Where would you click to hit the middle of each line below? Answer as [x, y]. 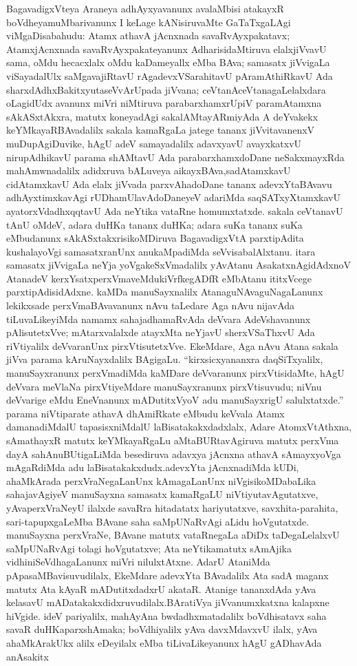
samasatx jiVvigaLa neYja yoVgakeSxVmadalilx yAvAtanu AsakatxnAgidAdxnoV [178, 265]
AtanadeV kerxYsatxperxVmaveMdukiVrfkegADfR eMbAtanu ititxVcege [159, 278]
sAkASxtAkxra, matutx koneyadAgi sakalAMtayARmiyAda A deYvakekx [162, 116]
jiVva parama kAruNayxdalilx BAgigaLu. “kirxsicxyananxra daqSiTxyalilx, [165, 359]
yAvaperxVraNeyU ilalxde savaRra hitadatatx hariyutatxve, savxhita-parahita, [172, 507]
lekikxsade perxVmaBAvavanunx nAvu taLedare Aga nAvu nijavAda [151, 305]
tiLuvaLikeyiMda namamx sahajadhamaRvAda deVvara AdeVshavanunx [159, 319]
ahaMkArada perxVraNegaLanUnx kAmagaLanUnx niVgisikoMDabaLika [161, 480]
